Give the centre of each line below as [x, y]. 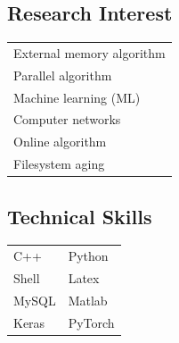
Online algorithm [60, 142]
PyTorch [91, 322]
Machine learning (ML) [77, 97]
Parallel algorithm [63, 75]
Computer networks [67, 119]
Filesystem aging [59, 164]
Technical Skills [80, 216]
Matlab [88, 300]
